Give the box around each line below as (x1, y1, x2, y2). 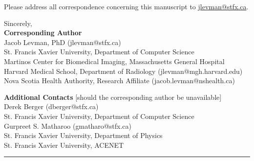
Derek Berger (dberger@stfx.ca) (4, 101, 99, 112)
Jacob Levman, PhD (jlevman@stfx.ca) (4, 37, 121, 47)
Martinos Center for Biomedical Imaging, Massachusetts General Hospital (4, 56, 225, 66)
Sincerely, (4, 18, 32, 28)
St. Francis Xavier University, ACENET (4, 139, 124, 150)
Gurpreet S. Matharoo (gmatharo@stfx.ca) (4, 120, 131, 131)
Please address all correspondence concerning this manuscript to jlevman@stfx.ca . (4, 1, 249, 11)
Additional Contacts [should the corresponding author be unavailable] (4, 92, 222, 102)
